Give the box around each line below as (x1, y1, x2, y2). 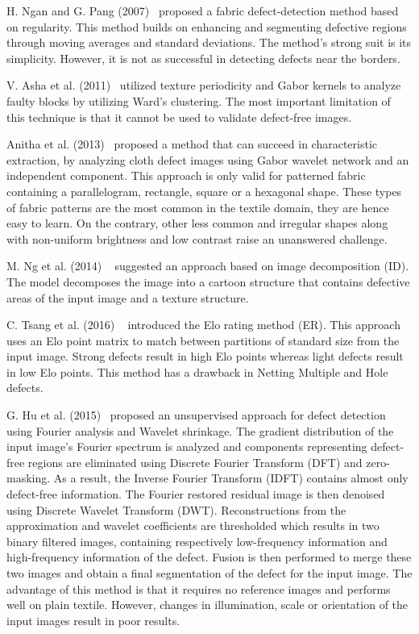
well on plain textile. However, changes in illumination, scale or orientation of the (6, 596, 409, 613)
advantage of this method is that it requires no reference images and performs (6, 580, 391, 597)
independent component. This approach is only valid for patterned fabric (6, 167, 366, 184)
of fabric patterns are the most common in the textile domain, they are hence (6, 198, 389, 215)
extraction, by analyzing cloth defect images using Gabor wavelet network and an (6, 151, 409, 168)
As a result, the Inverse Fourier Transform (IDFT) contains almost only (53, 469, 409, 486)
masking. (6, 469, 51, 486)
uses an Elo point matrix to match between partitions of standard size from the (6, 332, 400, 348)
